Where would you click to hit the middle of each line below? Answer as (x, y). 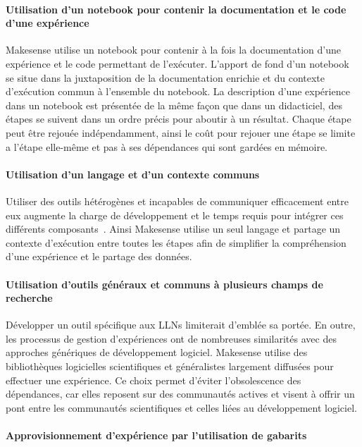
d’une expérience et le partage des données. (99, 256)
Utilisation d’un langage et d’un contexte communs (133, 174)
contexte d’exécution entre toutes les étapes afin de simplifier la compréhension (176, 242)
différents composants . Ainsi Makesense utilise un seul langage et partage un (173, 229)
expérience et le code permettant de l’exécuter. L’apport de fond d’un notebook (177, 63)
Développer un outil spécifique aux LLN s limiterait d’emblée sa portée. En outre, (181, 325)
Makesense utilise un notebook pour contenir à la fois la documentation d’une (174, 50)
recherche (29, 298)
